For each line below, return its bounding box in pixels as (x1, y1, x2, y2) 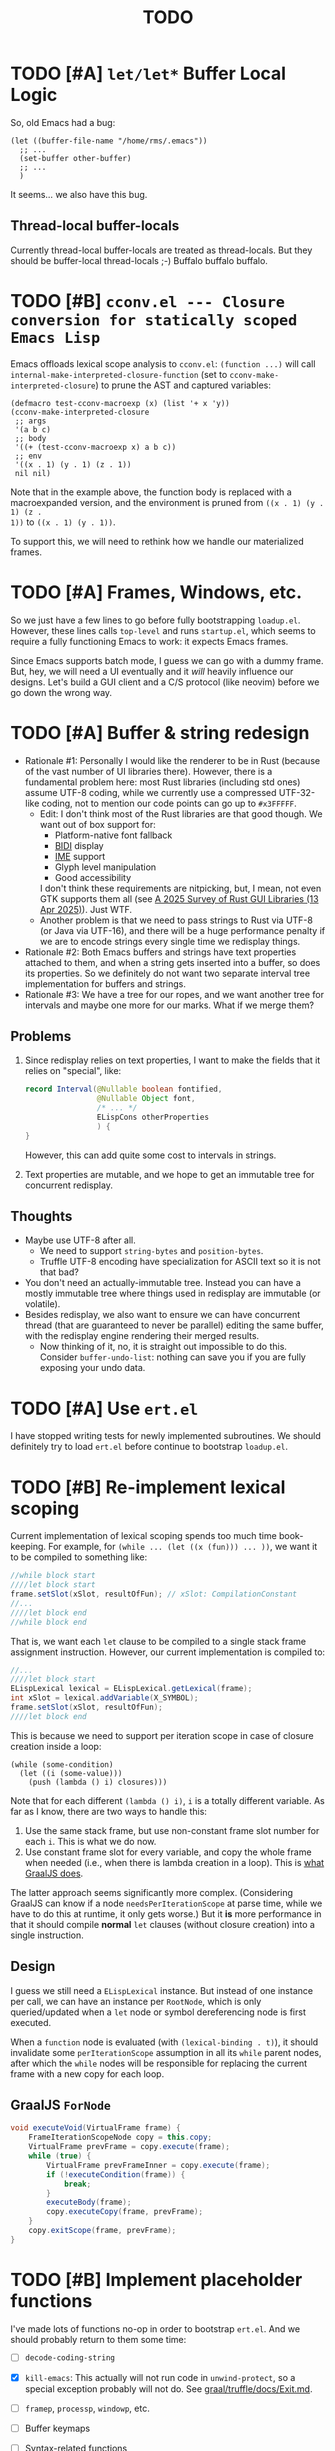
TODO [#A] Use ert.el (10, 1397, 199, 1420)
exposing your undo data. (39, 1362, 146, 1374)
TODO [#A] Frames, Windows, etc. (10, 581, 303, 603)
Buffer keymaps (24, 2422, 91, 2434)
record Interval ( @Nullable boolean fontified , (24, 1084, 223, 1095)
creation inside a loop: (10, 1740, 102, 1752)
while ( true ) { (28, 2151, 92, 2161)
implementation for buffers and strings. (24, 977, 187, 990)
